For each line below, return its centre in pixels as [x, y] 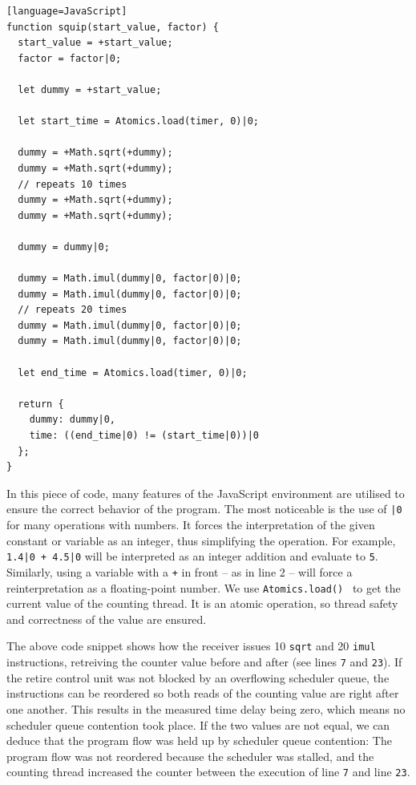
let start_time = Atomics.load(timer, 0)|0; [138, 121]
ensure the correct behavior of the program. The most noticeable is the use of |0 [204, 509]
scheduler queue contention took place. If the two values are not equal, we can [198, 724]
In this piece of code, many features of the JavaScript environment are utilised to [206, 493]
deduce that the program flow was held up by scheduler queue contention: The [199, 740]
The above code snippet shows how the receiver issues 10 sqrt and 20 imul [191, 646]
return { [41, 404]
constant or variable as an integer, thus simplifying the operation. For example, [201, 540]
